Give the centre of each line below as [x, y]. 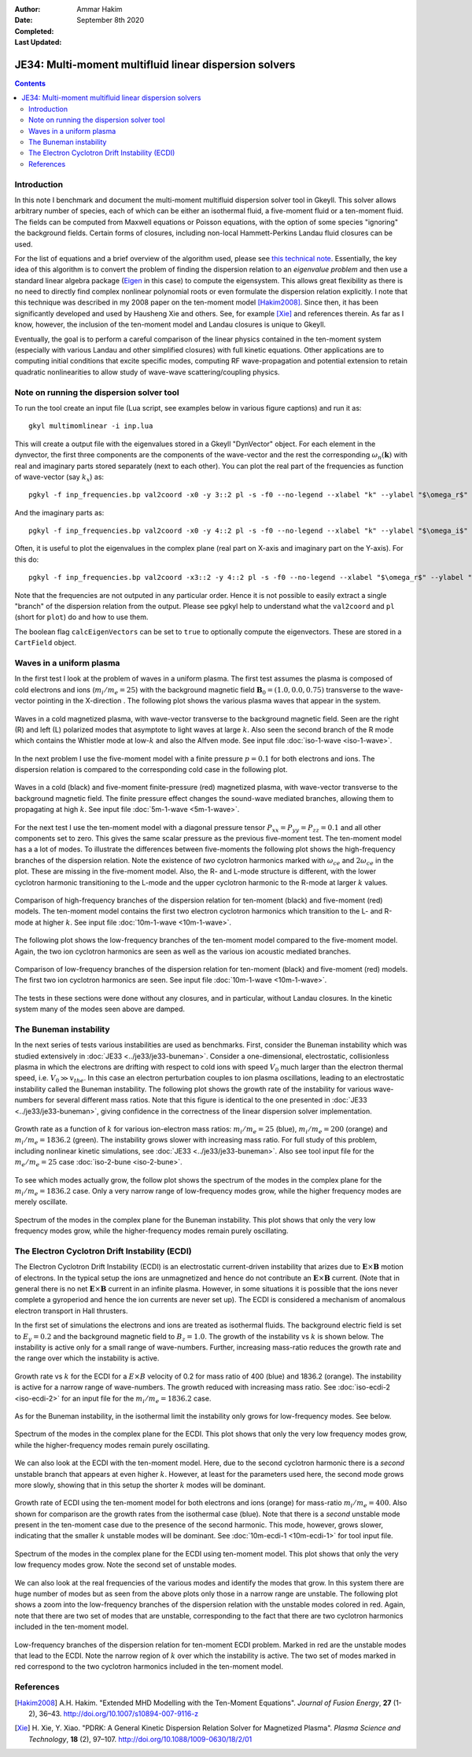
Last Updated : [38, 42]
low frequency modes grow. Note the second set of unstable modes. [126, 1565]
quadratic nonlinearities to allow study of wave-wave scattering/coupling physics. [147, 372]
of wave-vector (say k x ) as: [59, 478]
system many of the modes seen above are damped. [100, 1009]
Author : [28, 9]
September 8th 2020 [111, 20]
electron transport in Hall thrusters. [71, 1311]
